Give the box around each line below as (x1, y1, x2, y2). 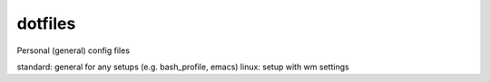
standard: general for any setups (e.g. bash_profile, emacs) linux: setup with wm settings (16, 61, 349, 72)
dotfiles (16, 14, 76, 33)
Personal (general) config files (16, 45, 131, 56)
